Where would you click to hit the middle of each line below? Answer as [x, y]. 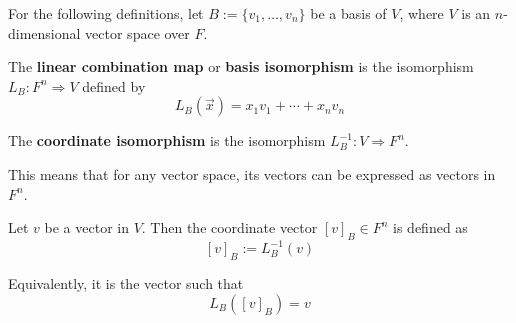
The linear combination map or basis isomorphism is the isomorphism [241, 66]
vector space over [137, 32]
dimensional [44, 32]
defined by [114, 85]
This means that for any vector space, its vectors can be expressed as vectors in [252, 173]
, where [421, 13]
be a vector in [86, 227]
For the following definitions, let [106, 13]
